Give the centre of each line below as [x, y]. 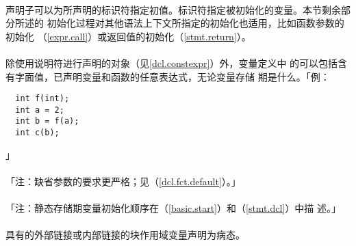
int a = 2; [40, 110]
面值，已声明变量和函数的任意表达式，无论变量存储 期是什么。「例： [177, 76]
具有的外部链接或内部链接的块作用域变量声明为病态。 [125, 235]
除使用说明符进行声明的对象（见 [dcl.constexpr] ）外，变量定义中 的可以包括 [172, 63]
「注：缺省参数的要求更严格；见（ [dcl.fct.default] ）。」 [123, 181]
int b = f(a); [47, 121]
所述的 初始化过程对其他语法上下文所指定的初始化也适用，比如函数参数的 [179, 23]
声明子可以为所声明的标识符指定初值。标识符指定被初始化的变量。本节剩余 [173, 9]
